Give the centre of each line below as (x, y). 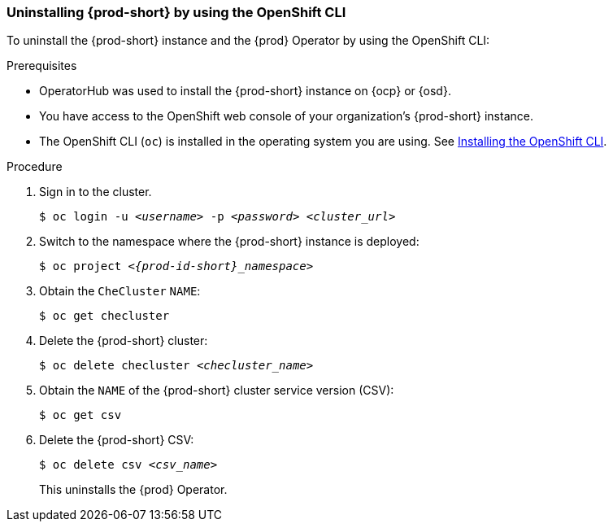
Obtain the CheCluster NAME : (120, 291)
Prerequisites (42, 66)
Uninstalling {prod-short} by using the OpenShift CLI (176, 12)
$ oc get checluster (104, 316)
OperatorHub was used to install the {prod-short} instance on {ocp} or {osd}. (245, 91)
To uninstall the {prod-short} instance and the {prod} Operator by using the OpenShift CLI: (248, 41)
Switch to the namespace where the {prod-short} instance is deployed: (229, 242)
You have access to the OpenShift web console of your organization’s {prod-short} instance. (286, 116)
